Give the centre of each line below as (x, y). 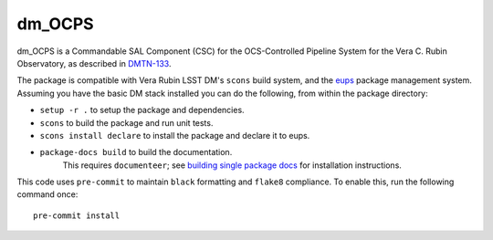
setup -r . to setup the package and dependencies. (142, 110)
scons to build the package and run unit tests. (126, 122)
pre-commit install (77, 215)
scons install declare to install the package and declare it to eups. (175, 135)
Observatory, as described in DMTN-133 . (94, 63)
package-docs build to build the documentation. (136, 152)
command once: (47, 194)
